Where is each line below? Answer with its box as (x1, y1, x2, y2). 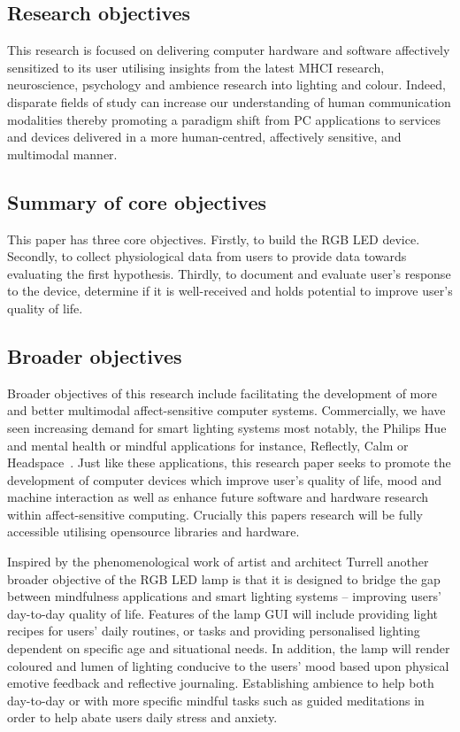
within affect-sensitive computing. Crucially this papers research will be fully (7, 505, 423, 523)
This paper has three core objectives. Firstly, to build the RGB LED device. (7, 229, 420, 248)
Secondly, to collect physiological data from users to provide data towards (7, 247, 407, 266)
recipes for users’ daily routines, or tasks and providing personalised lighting (7, 621, 420, 640)
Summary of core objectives (7, 188, 267, 215)
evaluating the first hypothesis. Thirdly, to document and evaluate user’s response (7, 264, 451, 282)
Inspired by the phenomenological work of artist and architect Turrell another (7, 552, 429, 571)
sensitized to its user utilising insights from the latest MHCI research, (7, 58, 385, 76)
